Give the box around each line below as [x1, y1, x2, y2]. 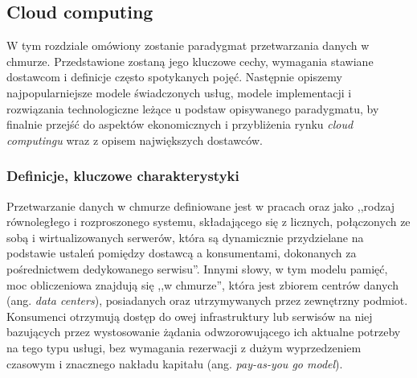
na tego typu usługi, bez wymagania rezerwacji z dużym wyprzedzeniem [6, 339, 362, 355]
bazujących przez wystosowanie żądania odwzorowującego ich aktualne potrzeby [6, 323, 401, 340]
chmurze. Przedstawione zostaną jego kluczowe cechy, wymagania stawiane [6, 52, 374, 69]
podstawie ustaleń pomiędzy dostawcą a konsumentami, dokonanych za [6, 244, 357, 261]
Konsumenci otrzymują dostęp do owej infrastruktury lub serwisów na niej [6, 307, 373, 324]
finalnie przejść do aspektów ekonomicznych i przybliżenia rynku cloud [6, 116, 354, 133]
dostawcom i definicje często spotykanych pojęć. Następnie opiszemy [6, 68, 342, 85]
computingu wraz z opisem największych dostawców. [6, 131, 263, 148]
